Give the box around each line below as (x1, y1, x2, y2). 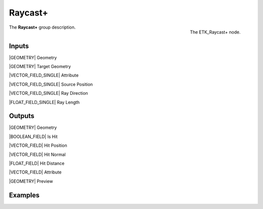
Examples (9, 191, 40, 199)
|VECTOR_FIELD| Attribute (9, 169, 62, 175)
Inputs (9, 42, 29, 50)
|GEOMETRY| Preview (9, 178, 53, 184)
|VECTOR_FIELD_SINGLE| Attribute (9, 72, 79, 78)
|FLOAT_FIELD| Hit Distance (9, 160, 65, 166)
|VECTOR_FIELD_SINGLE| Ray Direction (9, 90, 88, 96)
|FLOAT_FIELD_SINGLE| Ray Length (9, 99, 80, 105)
